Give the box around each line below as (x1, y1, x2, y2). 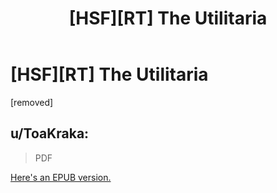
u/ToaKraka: (10, 125, 90, 142)
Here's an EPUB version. (10, 171, 112, 183)
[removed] (10, 96, 54, 108)
